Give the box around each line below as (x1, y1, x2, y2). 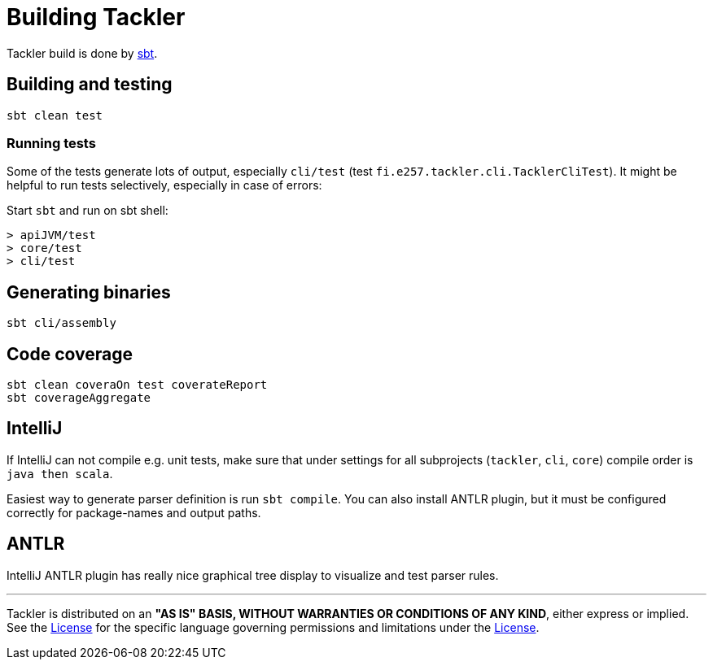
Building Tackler (7, 3, 186, 31)
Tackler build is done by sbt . (7, 46, 158, 60)
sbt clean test (7, 108, 103, 122)
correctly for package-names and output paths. (7, 505, 261, 520)
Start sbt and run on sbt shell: (7, 203, 168, 218)
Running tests (7, 134, 96, 151)
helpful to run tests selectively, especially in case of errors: (7, 178, 322, 193)
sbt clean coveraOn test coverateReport (7, 378, 268, 392)
